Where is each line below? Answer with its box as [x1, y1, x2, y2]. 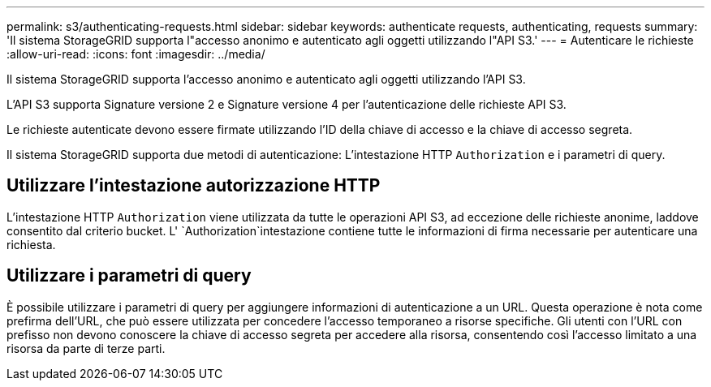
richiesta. [6, 237, 56, 252]
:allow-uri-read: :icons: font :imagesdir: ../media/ [6, 47, 265, 61]
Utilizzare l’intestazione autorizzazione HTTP [6, 175, 381, 196]
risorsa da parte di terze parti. [6, 341, 166, 355]
